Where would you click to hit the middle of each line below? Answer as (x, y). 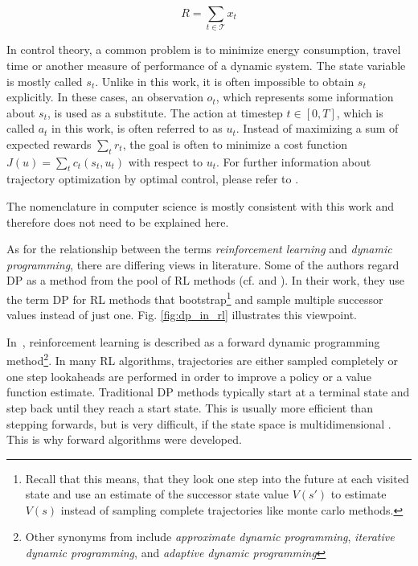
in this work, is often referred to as (137, 128)
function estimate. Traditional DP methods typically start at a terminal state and (208, 392)
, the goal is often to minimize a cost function (235, 144)
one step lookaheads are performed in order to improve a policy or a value (189, 376)
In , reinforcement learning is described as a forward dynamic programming (193, 341)
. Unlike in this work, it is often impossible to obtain (225, 81)
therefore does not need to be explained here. (118, 221)
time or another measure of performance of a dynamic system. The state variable (206, 65)
